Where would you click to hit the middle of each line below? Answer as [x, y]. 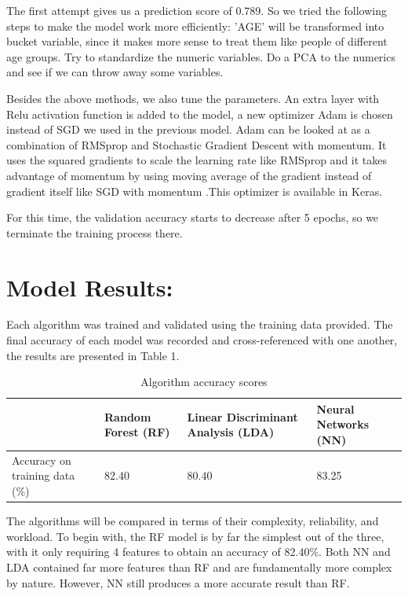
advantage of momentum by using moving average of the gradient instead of [189, 175]
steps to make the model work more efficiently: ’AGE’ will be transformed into [195, 26]
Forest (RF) [137, 432]
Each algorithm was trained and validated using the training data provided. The [200, 324]
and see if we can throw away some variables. [115, 72]
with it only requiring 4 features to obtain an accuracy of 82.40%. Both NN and [199, 552]
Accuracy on [42, 460]
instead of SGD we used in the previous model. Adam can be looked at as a [188, 129]
